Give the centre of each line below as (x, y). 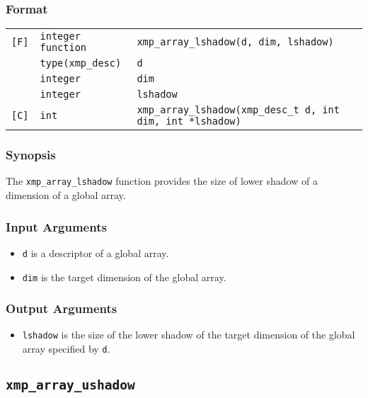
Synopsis (31, 155)
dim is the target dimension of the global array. (124, 277)
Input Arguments (56, 226)
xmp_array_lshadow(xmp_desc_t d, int (238, 110)
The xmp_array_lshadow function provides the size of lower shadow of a (162, 181)
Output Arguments (62, 308)
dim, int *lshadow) (189, 121)
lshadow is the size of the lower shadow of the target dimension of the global (189, 335)
